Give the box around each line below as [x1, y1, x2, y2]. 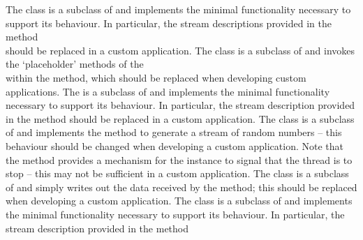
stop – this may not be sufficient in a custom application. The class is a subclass [6, 166, 349, 181]
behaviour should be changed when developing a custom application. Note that [6, 138, 344, 153]
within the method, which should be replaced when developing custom [6, 70, 306, 84]
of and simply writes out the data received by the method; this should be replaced [6, 179, 357, 194]
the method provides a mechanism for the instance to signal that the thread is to [6, 152, 353, 167]
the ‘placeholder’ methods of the [6, 57, 144, 71]
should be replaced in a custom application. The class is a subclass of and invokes [6, 43, 355, 57]
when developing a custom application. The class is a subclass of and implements [6, 193, 353, 208]
